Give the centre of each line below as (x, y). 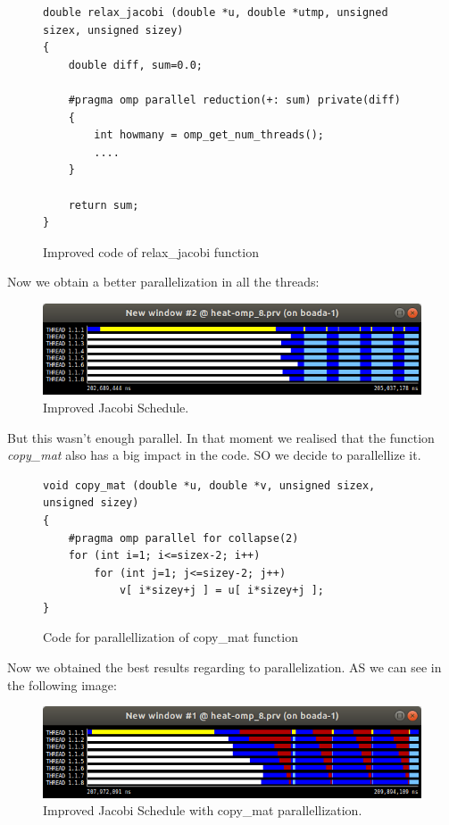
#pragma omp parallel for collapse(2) (183, 538)
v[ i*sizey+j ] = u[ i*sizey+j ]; (221, 591)
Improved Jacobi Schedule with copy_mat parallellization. (203, 810)
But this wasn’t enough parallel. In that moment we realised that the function (221, 437)
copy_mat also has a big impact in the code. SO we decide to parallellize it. (214, 455)
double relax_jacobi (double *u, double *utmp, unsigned (216, 12)
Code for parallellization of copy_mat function (170, 637)
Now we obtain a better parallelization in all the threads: (163, 282)
